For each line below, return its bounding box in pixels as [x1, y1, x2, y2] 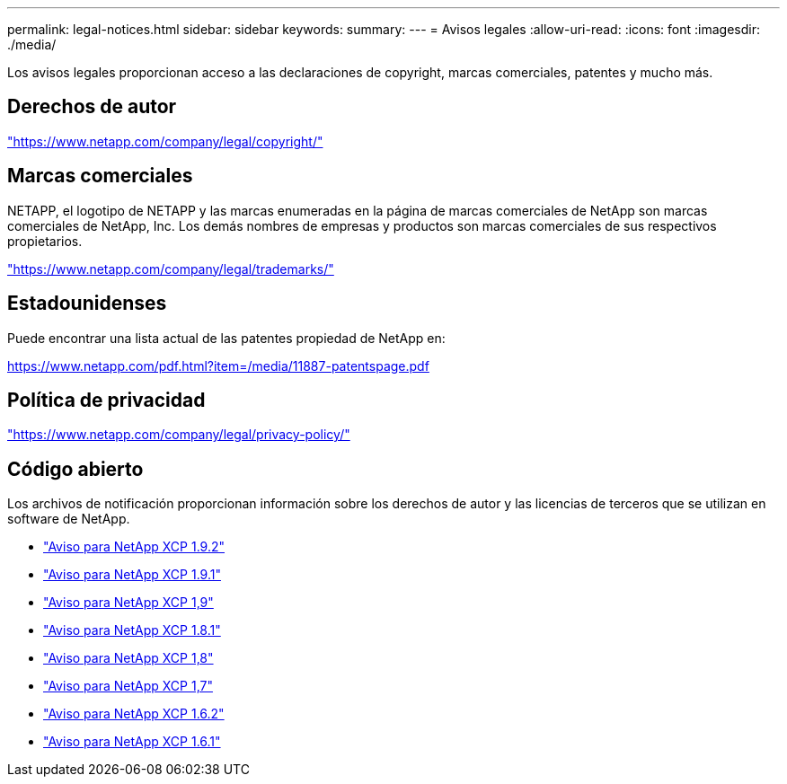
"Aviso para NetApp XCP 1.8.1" [43, 622, 221, 639]
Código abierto [7, 457, 144, 480]
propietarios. [7, 233, 83, 249]
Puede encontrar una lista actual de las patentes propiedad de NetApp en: [7, 330, 446, 346]
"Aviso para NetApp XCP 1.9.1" [43, 567, 221, 583]
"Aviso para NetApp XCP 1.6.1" [43, 734, 221, 750]
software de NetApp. [7, 511, 130, 527]
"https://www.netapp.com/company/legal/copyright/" [7, 133, 323, 149]
